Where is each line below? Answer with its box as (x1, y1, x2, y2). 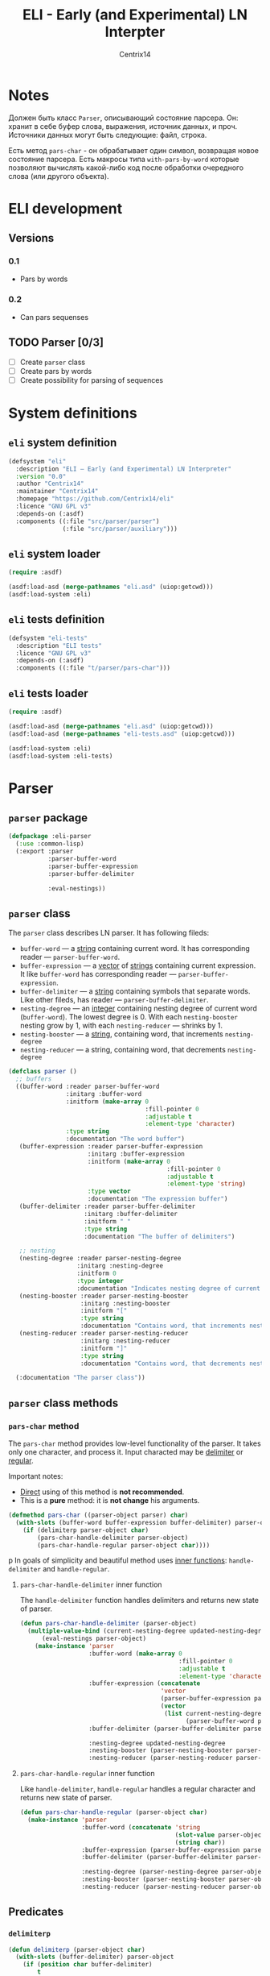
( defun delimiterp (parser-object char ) (8, 1945, 146, 1953)
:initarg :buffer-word (65, 1090, 142, 1098)
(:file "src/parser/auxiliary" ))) (62, 525, 178, 533)
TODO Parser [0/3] (8, 336, 104, 350)
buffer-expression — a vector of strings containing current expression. (19, 961, 256, 970)
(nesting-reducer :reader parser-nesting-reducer (18, 1330, 189, 1338)
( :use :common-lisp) (15, 840, 84, 848)
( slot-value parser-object (174, 1831, 265, 1839)
